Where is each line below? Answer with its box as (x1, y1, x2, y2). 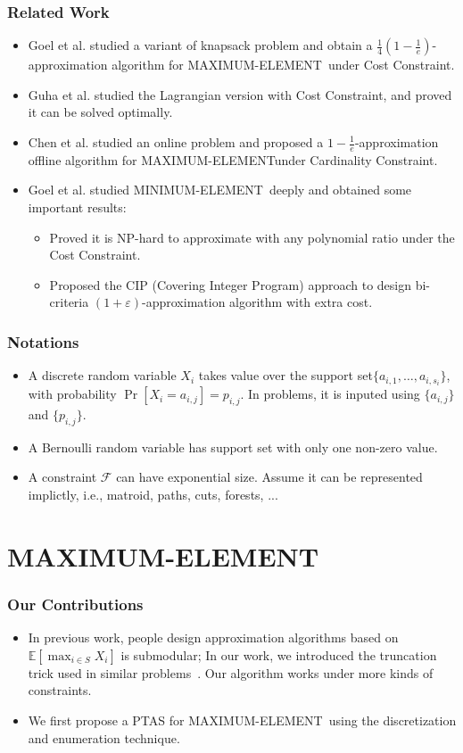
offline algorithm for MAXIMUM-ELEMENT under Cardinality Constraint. (28, 150, 438, 169)
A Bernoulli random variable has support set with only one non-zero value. (28, 437, 438, 456)
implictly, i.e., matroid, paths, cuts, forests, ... (28, 485, 278, 504)
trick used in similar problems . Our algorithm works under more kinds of (28, 663, 434, 682)
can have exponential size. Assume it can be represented (116, 468, 423, 486)
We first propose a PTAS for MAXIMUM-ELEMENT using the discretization (28, 711, 457, 730)
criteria (49, 293, 89, 311)
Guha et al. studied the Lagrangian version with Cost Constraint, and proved (28, 85, 452, 103)
